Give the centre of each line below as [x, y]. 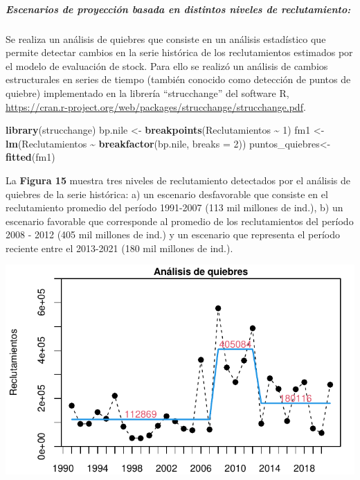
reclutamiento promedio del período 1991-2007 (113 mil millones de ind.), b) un [174, 207]
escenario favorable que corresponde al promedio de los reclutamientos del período [180, 221]
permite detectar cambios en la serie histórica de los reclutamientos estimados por [179, 52]
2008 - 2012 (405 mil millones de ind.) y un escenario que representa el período [173, 234]
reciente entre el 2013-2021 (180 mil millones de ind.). [119, 248]
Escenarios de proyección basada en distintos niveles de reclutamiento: [178, 9]
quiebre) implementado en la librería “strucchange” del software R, [147, 92]
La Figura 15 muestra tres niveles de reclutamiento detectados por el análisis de [178, 180]
